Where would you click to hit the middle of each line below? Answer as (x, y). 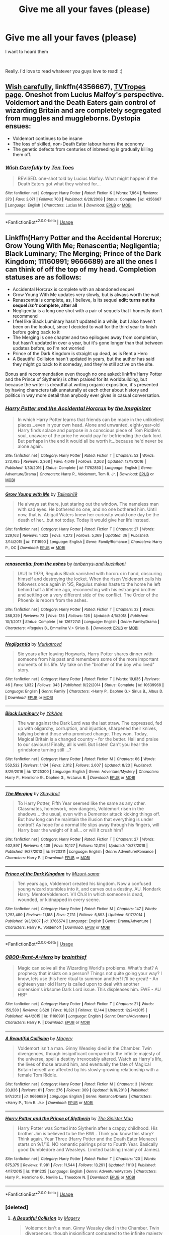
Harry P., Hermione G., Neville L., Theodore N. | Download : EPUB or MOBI (70, 1178)
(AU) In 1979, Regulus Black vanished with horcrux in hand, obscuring (90, 574)
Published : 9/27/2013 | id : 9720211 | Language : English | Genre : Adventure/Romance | (81, 852)
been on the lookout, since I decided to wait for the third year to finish (85, 327)
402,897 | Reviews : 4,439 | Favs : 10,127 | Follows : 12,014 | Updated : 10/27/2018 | (77, 845)
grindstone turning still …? (44, 750)
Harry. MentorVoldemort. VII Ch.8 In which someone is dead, (80, 894)
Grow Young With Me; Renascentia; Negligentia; (82, 246)
